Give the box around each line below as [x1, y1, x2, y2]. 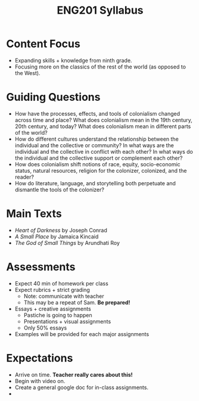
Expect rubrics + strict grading [14, 286, 91, 293]
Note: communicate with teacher [23, 293, 104, 300]
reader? [14, 173, 35, 181]
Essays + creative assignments [14, 305, 91, 312]
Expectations [6, 351, 73, 365]
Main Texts [6, 207, 62, 220]
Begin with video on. [14, 377, 66, 384]
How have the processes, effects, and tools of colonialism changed [14, 110, 181, 117]
